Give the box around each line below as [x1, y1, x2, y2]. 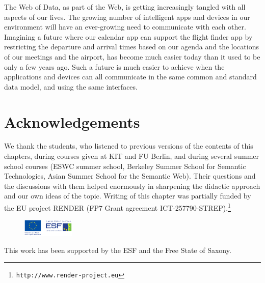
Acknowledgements [4, 111, 140, 132]
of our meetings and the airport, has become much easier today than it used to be [4, 51, 260, 62]
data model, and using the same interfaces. [4, 81, 138, 92]
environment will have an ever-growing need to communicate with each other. [4, 21, 246, 32]
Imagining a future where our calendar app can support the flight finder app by [4, 31, 253, 42]
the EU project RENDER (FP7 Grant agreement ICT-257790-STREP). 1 [4, 201, 231, 213]
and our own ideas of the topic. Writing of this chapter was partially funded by [4, 190, 251, 201]
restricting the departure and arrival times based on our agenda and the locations [4, 41, 259, 52]
